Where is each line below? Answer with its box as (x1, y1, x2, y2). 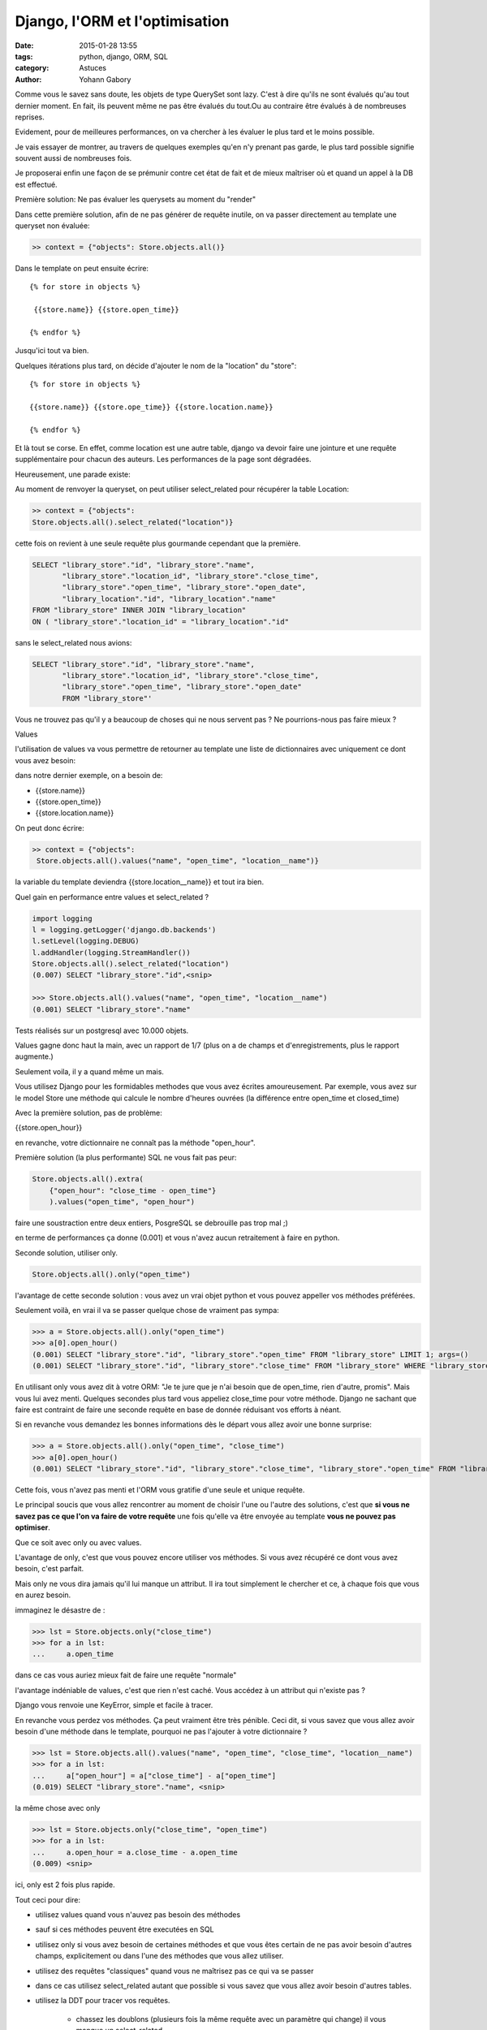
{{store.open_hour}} (15, 1123, 83, 1133)
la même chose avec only (15, 1803, 101, 1813)
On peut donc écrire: (15, 823, 84, 832)
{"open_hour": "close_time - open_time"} (49, 1186, 217, 1195)
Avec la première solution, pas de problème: (15, 1108, 162, 1117)
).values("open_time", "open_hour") (49, 1197, 195, 1206)
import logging (32, 914, 93, 923)
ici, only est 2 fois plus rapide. (15, 1880, 115, 1890)
